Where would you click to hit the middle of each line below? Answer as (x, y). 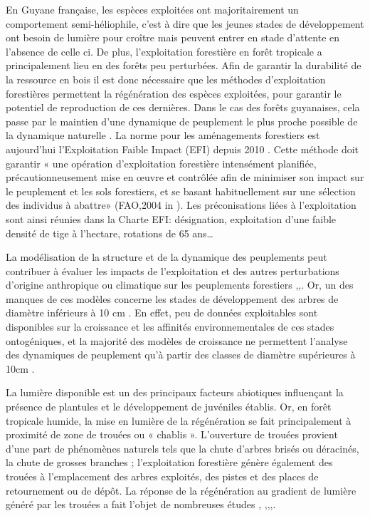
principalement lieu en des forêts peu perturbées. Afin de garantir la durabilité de (184, 65)
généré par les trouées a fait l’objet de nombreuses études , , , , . (141, 504)
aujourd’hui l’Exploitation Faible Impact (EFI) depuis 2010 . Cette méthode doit (183, 149)
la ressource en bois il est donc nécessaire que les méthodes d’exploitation (166, 79)
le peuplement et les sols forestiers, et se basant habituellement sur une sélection (181, 191)
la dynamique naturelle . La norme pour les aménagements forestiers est (163, 135)
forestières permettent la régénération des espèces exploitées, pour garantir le (174, 93)
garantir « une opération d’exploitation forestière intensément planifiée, (161, 163)
